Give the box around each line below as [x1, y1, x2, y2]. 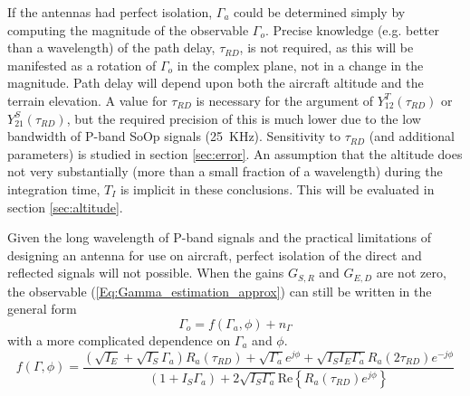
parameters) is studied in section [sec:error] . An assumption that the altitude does [7, 144, 463, 163]
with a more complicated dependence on [7, 330, 231, 349]
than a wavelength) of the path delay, [7, 38, 216, 57]
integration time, [7, 179, 101, 198]
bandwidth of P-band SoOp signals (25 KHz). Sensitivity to [7, 127, 341, 146]
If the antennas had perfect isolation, [7, 3, 213, 21]
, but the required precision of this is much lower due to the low [66, 108, 421, 127]
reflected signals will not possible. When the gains [7, 263, 284, 282]
